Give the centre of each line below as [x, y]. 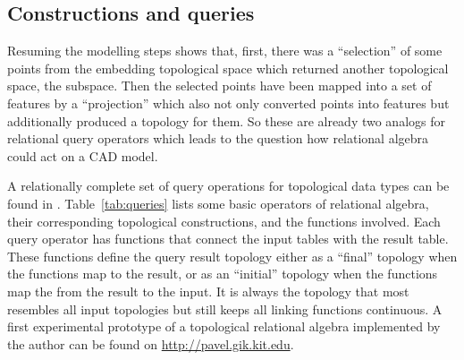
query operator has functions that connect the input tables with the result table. [228, 239]
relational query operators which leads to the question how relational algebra [218, 138]
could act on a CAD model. [83, 155]
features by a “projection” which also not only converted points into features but [228, 103]
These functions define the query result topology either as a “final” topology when [232, 256]
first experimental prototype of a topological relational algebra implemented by [224, 326]
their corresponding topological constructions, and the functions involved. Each [224, 221]
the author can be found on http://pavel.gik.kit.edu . [151, 343]
